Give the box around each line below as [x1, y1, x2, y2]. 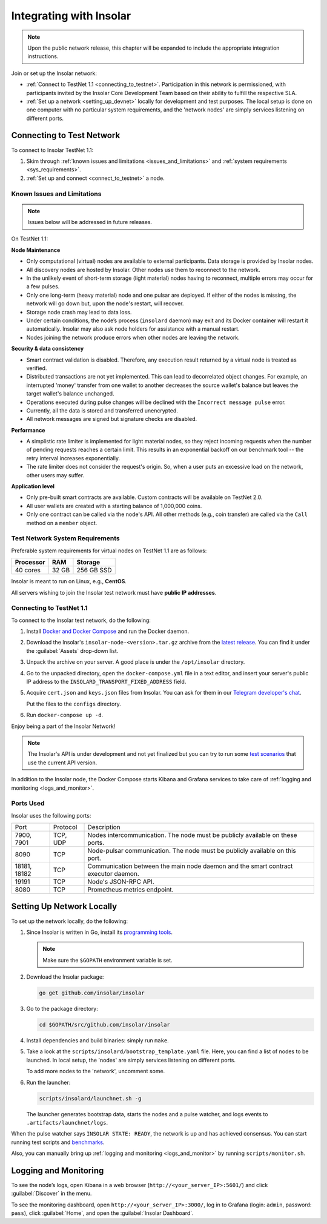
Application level [11, 483, 54, 490]
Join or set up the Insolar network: [11, 70, 97, 77]
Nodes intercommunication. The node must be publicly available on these [87, 831, 297, 839]
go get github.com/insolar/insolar [39, 990, 145, 996]
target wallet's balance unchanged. [26, 390, 114, 397]
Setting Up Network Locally [11, 901, 117, 911]
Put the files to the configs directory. [26, 700, 121, 707]
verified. [26, 364, 47, 372]
